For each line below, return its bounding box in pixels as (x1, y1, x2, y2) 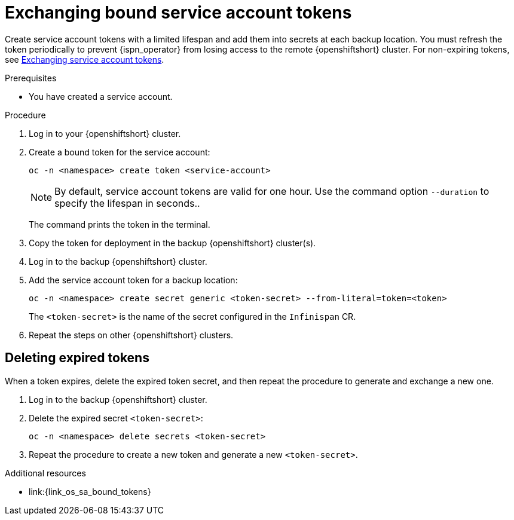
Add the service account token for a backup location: (29, 274, 238, 285)
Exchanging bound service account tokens (5, 2, 352, 23)
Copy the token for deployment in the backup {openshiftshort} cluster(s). (29, 237, 316, 248)
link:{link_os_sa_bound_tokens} (29, 486, 151, 497)
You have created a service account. (29, 91, 173, 102)
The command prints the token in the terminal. (29, 219, 210, 230)
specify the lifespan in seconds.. (54, 197, 200, 209)
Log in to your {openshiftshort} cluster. (29, 128, 181, 139)
